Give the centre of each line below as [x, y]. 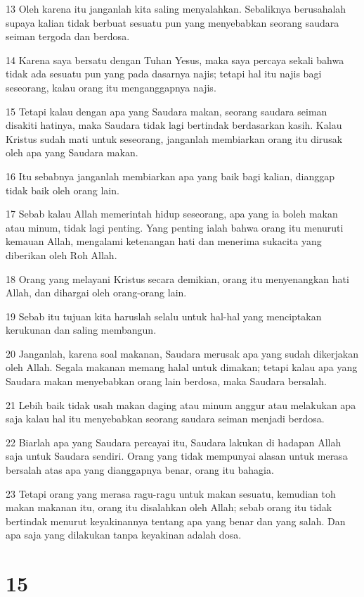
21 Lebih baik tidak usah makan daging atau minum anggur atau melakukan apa [181, 404]
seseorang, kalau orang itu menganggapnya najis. [111, 87]
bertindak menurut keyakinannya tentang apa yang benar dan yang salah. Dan [176, 521]
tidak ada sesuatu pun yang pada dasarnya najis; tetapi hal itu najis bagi [164, 74]
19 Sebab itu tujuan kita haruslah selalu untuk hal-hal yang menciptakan [164, 316]
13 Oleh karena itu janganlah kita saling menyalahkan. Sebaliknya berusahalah [176, 8]
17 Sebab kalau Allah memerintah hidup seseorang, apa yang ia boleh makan [172, 214]
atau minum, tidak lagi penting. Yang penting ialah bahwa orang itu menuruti [175, 227]
